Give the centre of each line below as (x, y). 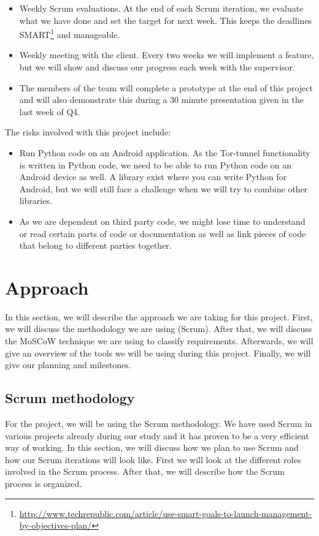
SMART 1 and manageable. (70, 33)
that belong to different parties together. (95, 245)
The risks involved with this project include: (88, 132)
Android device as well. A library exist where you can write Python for (153, 177)
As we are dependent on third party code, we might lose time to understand (162, 221)
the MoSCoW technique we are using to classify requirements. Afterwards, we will (159, 341)
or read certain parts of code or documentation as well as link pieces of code (163, 233)
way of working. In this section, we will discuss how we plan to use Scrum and (152, 447)
